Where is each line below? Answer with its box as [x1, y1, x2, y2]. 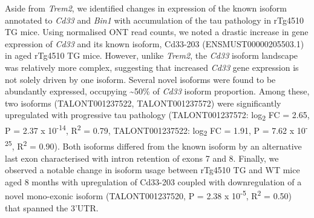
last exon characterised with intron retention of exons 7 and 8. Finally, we [5, 151, 279, 164]
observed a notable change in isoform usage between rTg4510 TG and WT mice [5, 163, 300, 176]
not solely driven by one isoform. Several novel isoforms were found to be [5, 73, 276, 85]
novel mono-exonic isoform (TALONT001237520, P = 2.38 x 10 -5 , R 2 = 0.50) [5, 188, 292, 202]
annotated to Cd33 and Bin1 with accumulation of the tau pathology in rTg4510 [5, 13, 304, 26]
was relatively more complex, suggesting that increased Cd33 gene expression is [5, 61, 299, 73]
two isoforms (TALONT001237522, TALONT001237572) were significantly [5, 96, 281, 109]
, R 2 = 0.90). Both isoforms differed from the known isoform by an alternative [11, 138, 302, 152]
